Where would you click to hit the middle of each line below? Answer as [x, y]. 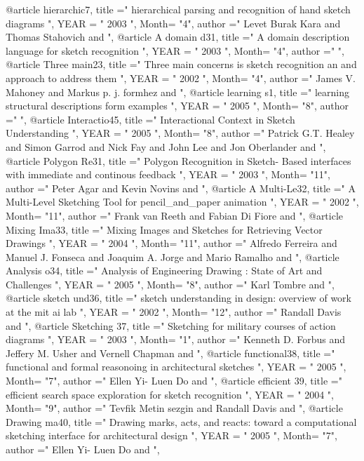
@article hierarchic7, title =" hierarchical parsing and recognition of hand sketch [178, 9]
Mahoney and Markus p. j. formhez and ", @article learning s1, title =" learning [177, 92]
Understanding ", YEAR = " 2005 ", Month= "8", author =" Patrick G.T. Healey [180, 133]
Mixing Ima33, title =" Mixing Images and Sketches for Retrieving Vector [164, 229]
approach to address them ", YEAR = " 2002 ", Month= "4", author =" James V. [181, 78]
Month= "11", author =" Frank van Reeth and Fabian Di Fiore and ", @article [175, 215]
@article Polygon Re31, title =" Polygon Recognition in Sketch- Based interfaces [178, 160]
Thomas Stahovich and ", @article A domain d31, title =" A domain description [178, 37]
